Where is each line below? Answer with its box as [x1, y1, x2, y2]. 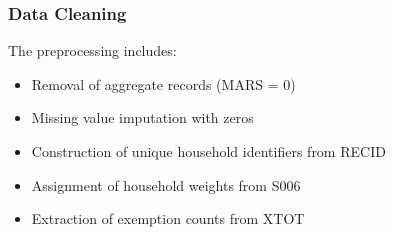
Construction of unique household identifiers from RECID [31, 141, 386, 161]
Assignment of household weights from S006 [31, 174, 301, 195]
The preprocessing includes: [8, 40, 177, 61]
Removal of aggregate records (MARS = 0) [31, 73, 296, 94]
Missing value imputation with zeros [31, 107, 254, 128]
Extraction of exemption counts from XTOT [31, 208, 305, 229]
